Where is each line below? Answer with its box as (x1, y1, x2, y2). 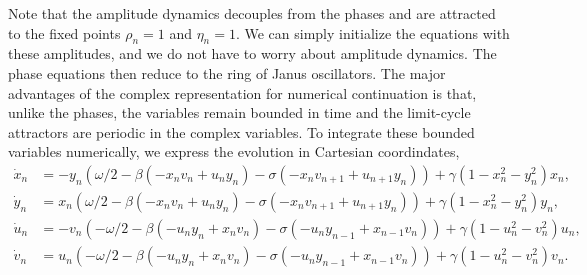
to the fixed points (8, 22, 121, 43)
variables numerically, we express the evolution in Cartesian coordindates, (8, 141, 460, 162)
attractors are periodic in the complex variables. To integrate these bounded (8, 121, 475, 142)
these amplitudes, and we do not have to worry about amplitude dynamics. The (8, 43, 497, 64)
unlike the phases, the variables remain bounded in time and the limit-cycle (8, 102, 471, 123)
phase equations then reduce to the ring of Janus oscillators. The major (8, 62, 446, 83)
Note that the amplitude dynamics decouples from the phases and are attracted (8, 3, 496, 23)
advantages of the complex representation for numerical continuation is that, (8, 82, 477, 103)
